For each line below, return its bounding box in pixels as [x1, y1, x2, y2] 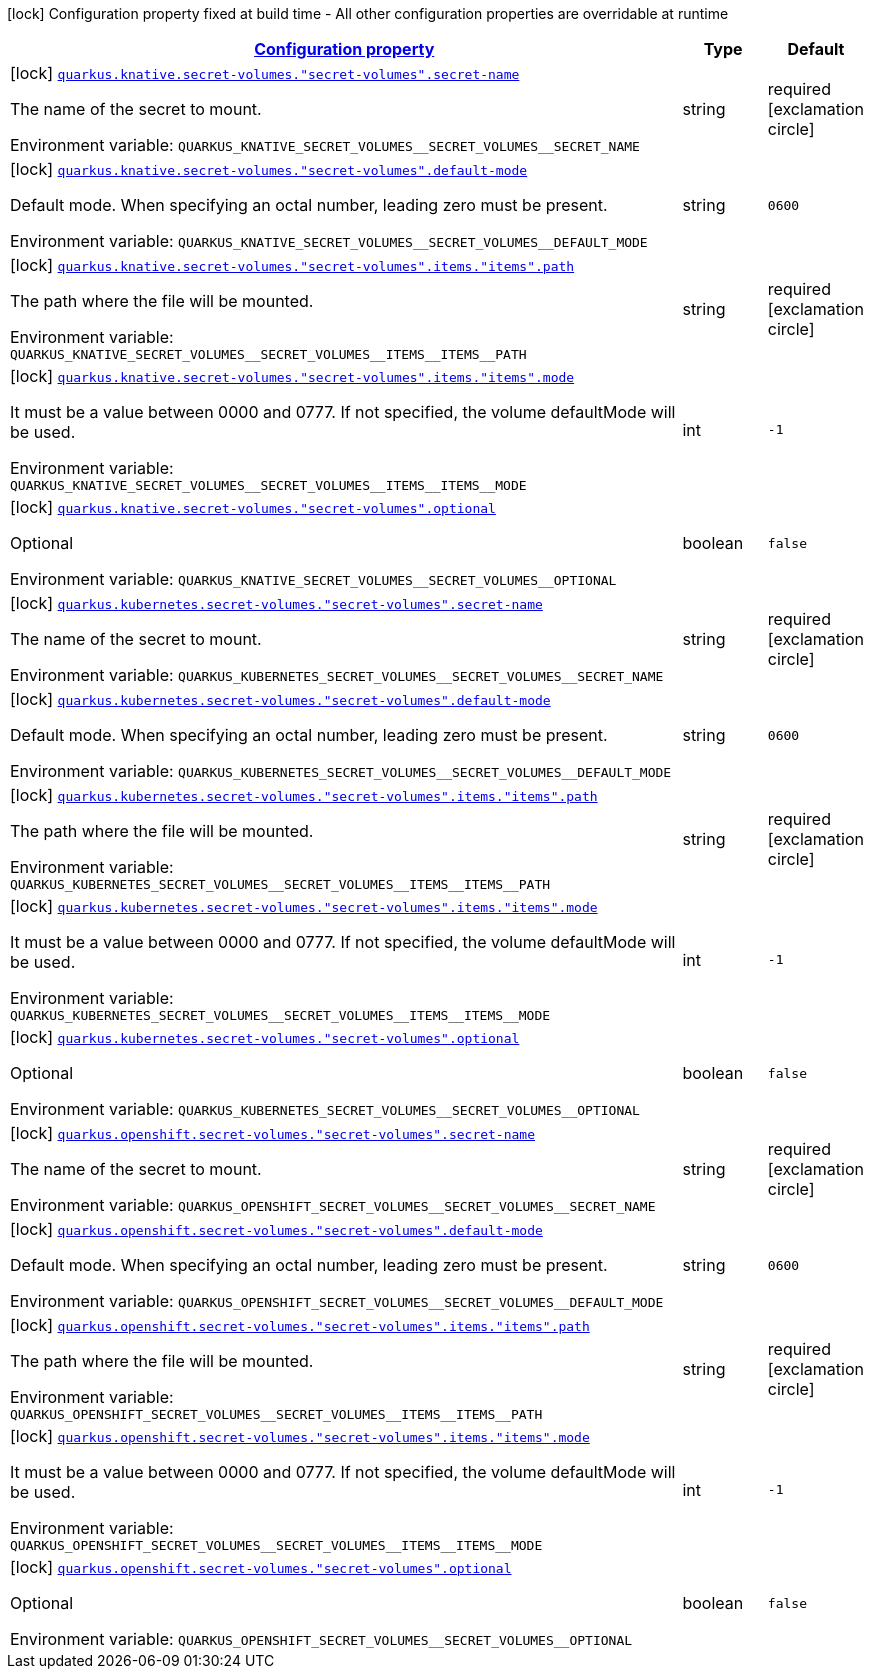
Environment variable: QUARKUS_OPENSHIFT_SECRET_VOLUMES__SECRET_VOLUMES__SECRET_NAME [10, 1195, 656, 1215]
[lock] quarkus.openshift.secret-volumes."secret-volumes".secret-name [10, 1123, 535, 1143]
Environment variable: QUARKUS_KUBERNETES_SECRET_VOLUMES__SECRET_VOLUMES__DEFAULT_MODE [10, 761, 672, 781]
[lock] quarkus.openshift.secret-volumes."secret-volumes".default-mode [10, 1219, 543, 1239]
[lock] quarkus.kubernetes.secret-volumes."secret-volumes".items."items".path [10, 785, 598, 805]
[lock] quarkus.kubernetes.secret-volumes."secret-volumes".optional [10, 1027, 520, 1047]
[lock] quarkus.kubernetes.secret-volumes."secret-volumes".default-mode [10, 689, 551, 709]
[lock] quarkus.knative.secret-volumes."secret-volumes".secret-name [10, 63, 520, 83]
